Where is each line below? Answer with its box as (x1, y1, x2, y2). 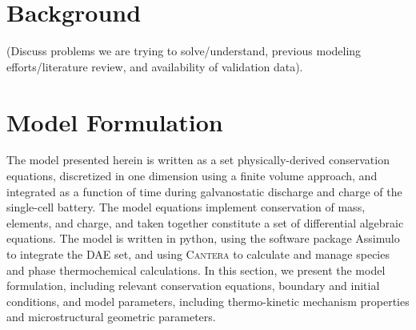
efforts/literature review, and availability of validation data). (6, 58, 303, 74)
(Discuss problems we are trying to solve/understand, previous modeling (6, 42, 362, 59)
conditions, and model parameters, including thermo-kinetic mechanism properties (6, 292, 410, 309)
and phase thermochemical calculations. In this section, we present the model (6, 261, 386, 278)
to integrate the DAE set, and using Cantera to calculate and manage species (6, 246, 390, 262)
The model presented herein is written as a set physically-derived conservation (6, 151, 390, 168)
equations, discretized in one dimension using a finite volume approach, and (6, 167, 378, 184)
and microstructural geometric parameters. (6, 308, 216, 325)
